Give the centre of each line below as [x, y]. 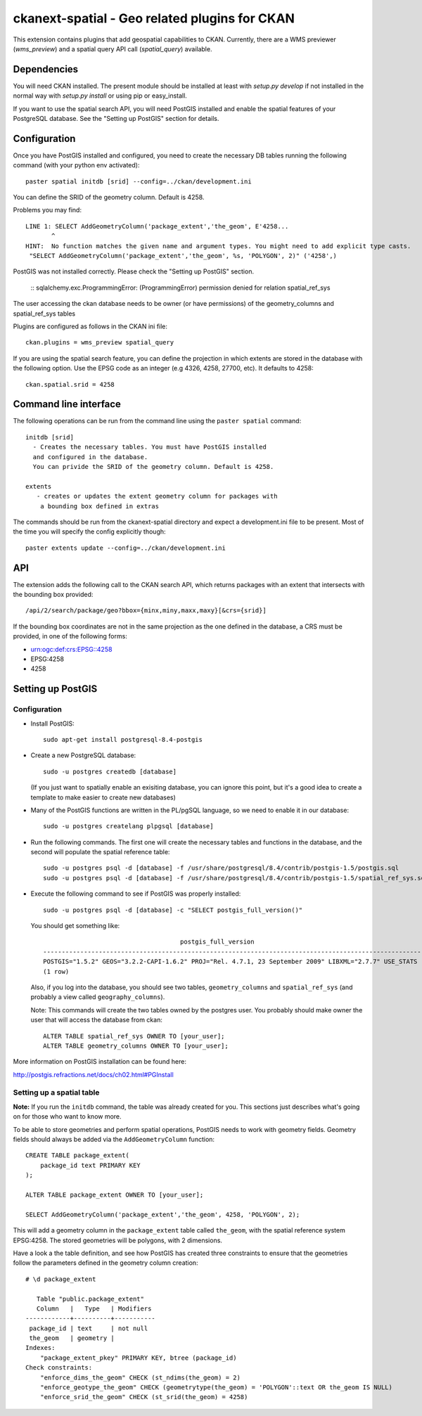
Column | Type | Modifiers [94, 1308]
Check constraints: [59, 1368]
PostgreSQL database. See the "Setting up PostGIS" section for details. [116, 119]
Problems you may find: [47, 210]
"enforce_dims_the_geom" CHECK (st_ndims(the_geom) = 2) [140, 1377]
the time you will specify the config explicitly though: [89, 532]
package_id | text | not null [89, 1328]
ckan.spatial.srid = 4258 [70, 384]
